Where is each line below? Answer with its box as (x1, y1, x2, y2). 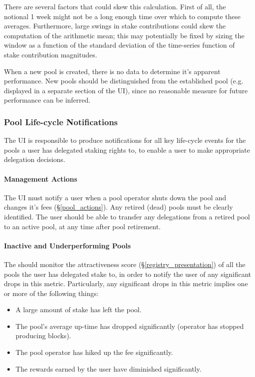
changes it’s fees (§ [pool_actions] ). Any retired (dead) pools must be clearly (4, 202, 233, 212)
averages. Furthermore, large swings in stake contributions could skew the (4, 21, 226, 31)
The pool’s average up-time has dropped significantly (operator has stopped (15, 321, 244, 331)
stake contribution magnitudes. (4, 49, 97, 59)
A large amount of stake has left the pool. (15, 304, 142, 315)
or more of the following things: (4, 288, 99, 298)
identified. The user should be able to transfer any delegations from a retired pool (4, 211, 250, 221)
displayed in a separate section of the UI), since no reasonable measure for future (4, 85, 248, 95)
